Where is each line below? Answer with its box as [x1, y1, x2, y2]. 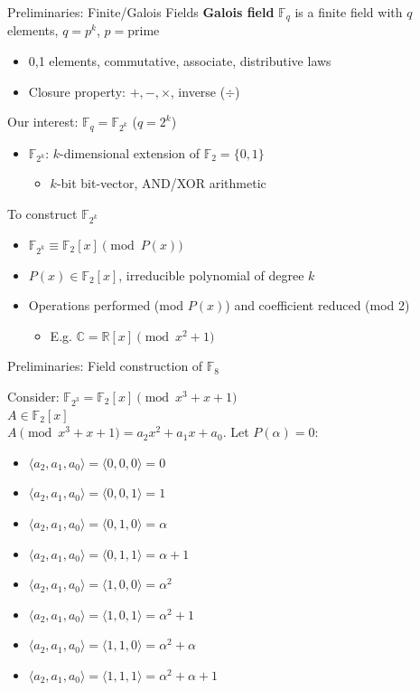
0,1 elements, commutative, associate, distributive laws [28, 52, 331, 71]
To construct [7, 204, 78, 223]
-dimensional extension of [60, 143, 201, 162]
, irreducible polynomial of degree [118, 265, 304, 284]
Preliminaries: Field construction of [7, 356, 203, 375]
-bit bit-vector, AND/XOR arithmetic [56, 174, 266, 193]
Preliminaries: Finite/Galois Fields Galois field [7, 3, 275, 21]
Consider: [7, 386, 60, 405]
